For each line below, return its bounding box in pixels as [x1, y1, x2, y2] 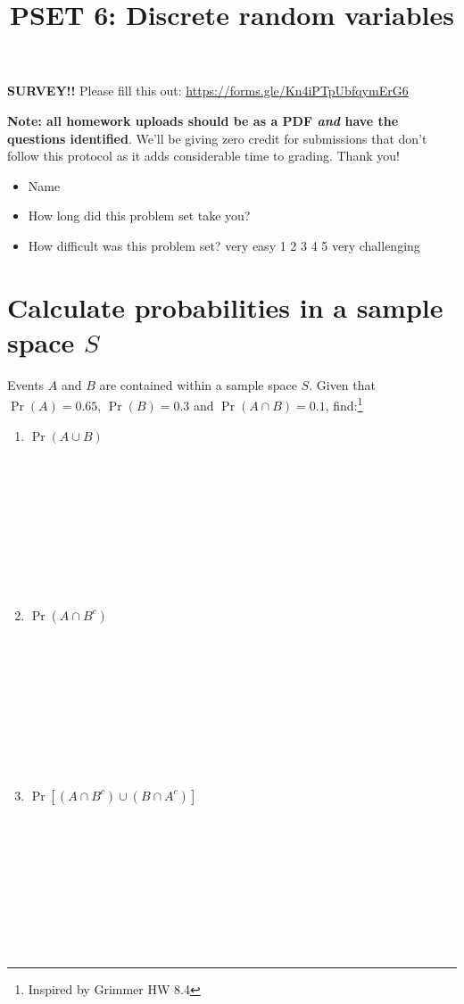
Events [7, 375, 45, 394]
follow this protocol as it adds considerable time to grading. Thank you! [7, 146, 400, 165]
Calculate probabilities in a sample [7, 288, 443, 325]
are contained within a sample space [99, 375, 297, 394]
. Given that [309, 375, 376, 394]
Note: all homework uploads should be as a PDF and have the [7, 111, 399, 129]
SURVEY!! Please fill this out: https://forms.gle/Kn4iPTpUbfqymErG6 [7, 81, 409, 100]
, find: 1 [325, 394, 363, 415]
